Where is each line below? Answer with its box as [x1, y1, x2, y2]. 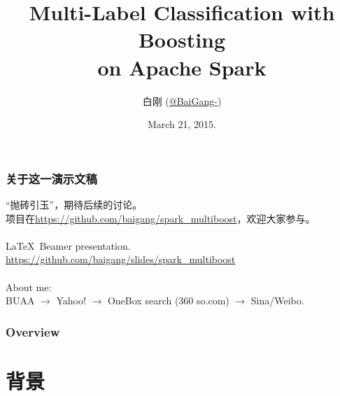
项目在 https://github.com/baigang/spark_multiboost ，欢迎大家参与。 [6, 211, 316, 225]
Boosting [138, 25, 226, 54]
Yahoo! [56, 293, 86, 308]
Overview [6, 323, 60, 340]
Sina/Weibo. [250, 293, 304, 308]
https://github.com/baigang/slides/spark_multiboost [6, 252, 236, 267]
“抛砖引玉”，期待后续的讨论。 [6, 197, 143, 211]
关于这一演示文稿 [6, 169, 97, 187]
